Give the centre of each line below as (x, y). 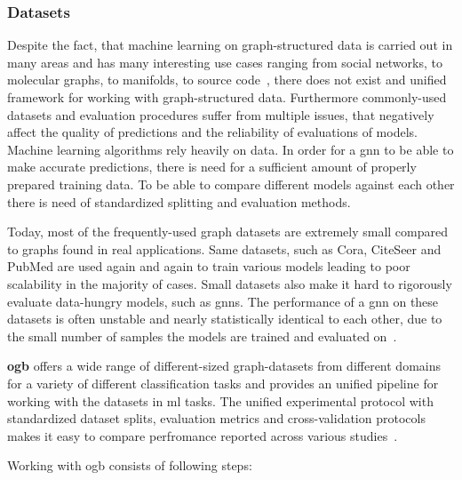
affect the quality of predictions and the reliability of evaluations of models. (212, 132)
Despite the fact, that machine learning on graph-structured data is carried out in (230, 45)
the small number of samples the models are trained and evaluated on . (202, 336)
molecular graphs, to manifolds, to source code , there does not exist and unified (227, 80)
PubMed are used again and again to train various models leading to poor (209, 266)
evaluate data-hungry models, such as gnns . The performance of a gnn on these (223, 301)
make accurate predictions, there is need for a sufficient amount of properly (212, 167)
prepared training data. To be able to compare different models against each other (231, 184)
